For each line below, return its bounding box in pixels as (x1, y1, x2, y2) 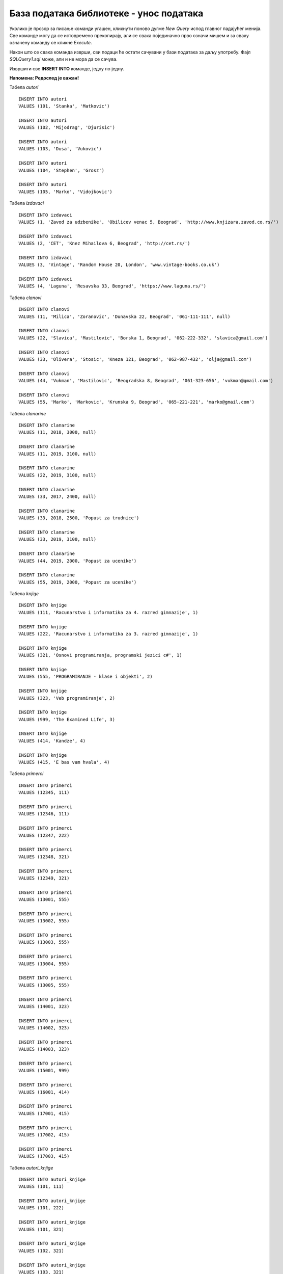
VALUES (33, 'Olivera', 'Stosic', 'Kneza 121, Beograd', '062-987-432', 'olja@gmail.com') (18, 356, 252, 362)
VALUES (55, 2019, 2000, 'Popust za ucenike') (18, 579, 137, 585)
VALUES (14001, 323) (18, 1003, 70, 1009)
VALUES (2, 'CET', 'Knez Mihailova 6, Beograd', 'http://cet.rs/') (18, 241, 190, 247)
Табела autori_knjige (9, 1164, 53, 1171)
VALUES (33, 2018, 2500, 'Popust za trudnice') (18, 515, 139, 521)
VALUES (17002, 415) (18, 1132, 70, 1137)
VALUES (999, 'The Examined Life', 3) (18, 716, 116, 722)
